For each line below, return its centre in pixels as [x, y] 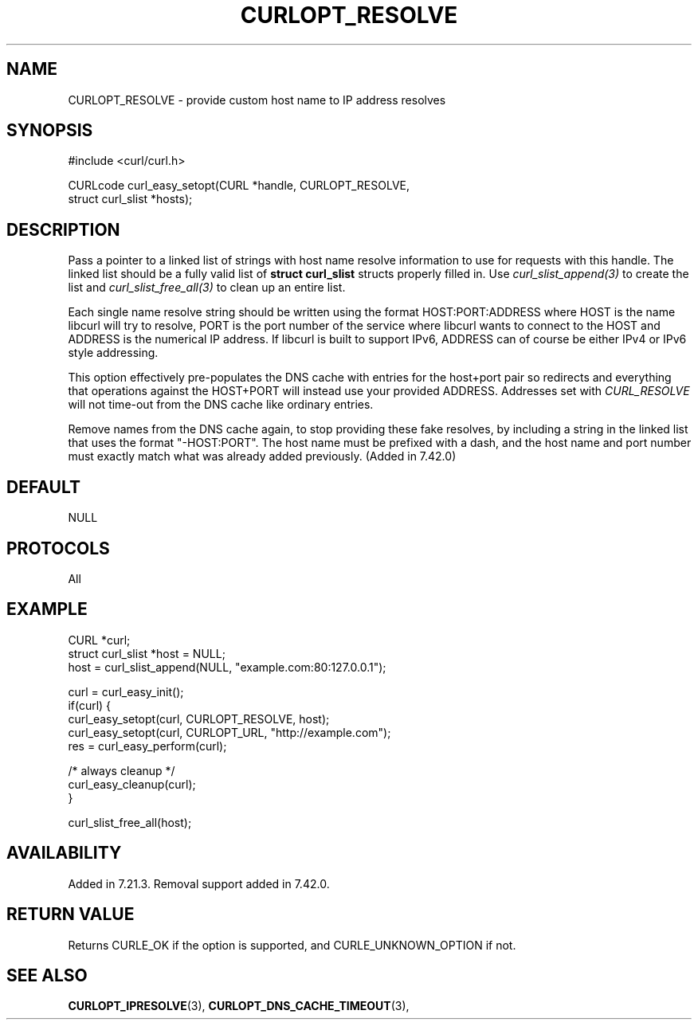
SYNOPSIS [50, 131]
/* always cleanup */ [122, 770]
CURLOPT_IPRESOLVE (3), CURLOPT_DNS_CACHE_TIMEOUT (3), [239, 1006]
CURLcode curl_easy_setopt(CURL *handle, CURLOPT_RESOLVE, [239, 186]
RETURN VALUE [71, 914]
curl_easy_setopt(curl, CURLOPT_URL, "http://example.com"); [229, 732]
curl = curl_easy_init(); [126, 691]
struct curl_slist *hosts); [130, 199]
